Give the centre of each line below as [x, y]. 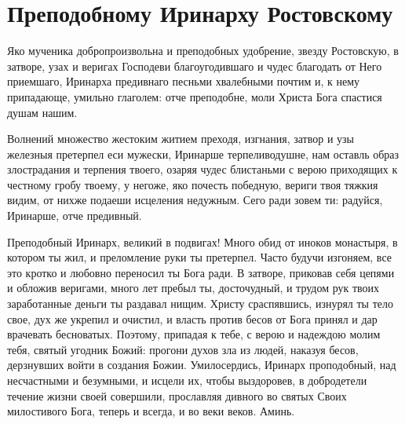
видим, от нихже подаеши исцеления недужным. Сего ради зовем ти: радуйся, [195, 200]
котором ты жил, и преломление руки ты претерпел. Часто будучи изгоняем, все [199, 257]
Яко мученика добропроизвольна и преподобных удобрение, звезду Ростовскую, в [203, 51]
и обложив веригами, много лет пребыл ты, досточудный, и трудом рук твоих [193, 288]
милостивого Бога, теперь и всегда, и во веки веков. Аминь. [151, 411]
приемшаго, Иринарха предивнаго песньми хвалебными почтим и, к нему [184, 81]
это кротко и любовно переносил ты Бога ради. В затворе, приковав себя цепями [201, 272]
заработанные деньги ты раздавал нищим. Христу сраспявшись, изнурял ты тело [200, 303]
